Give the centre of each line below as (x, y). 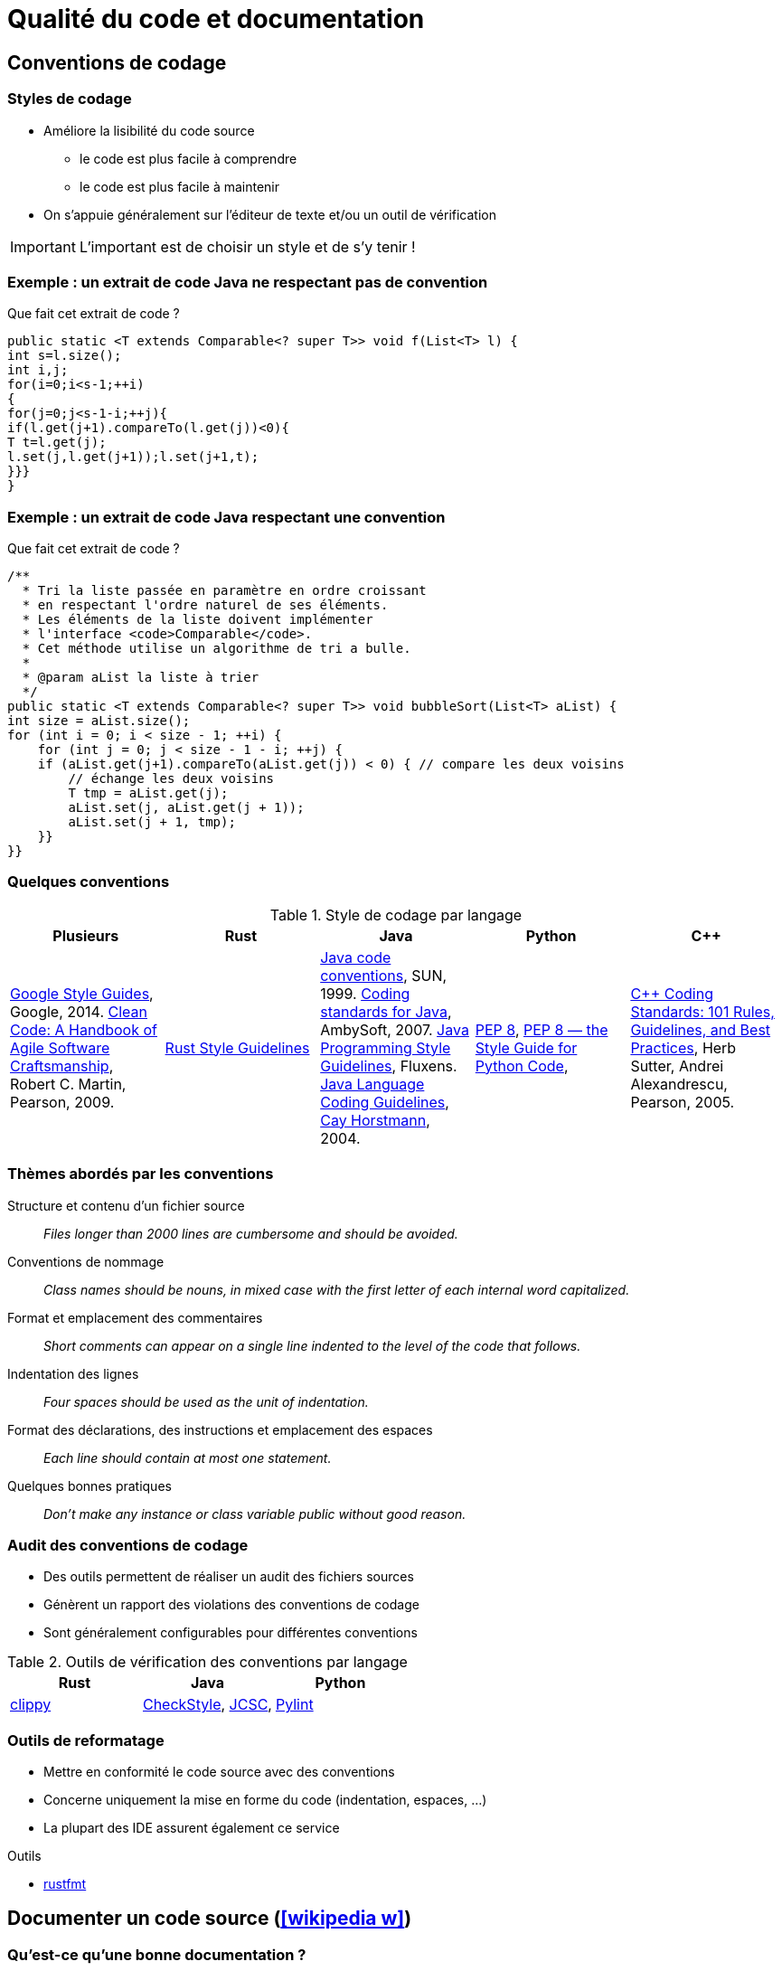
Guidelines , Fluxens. (389, 1066)
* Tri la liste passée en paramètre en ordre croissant (224, 591)
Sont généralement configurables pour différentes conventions (231, 1633)
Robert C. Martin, (68, 1084)
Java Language (372, 1084)
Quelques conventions (89, 882)
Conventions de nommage (86, 1261)
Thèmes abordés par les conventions (141, 1174)
